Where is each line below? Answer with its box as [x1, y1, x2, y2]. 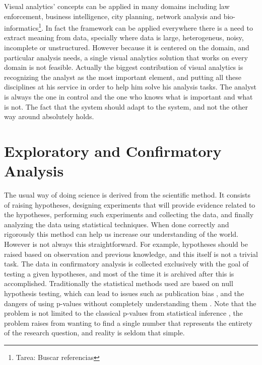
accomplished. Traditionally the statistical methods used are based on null [4, 278, 233, 289]
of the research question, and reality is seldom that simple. [4, 327, 185, 338]
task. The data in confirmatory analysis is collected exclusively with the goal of [4, 258, 249, 269]
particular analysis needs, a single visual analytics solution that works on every [4, 52, 248, 62]
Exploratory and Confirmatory [4, 140, 222, 161]
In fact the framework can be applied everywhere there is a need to [45, 22, 253, 33]
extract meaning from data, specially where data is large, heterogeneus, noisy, [4, 32, 244, 43]
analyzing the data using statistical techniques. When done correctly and [4, 219, 229, 229]
